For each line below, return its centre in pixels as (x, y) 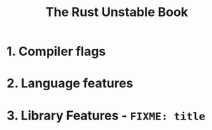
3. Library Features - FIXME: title (106, 115)
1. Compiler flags (56, 51)
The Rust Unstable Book (117, 12)
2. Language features (70, 84)
